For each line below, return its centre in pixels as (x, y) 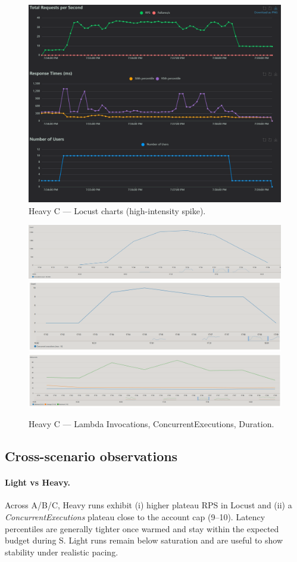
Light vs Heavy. (38, 482)
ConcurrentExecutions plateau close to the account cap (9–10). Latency (135, 517)
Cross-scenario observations (91, 456)
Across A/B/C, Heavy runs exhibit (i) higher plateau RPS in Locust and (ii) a (148, 505)
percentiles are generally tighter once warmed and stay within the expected (142, 528)
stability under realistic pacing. (62, 552)
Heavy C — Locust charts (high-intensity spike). (117, 210)
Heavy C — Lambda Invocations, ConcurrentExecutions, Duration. (151, 424)
